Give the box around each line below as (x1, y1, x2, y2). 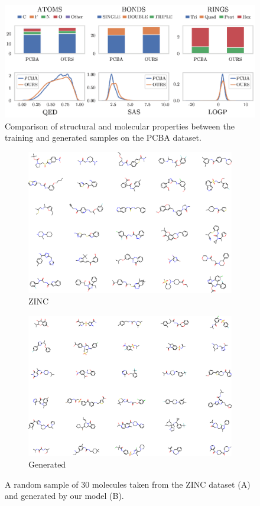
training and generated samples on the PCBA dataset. (5, 131, 201, 144)
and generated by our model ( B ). (5, 489, 124, 502)
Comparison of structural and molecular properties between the (5, 119, 235, 132)
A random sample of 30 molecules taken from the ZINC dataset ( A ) (5, 478, 251, 490)
